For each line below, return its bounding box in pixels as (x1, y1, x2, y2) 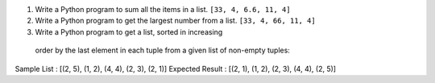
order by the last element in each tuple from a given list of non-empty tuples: (35, 45, 290, 56)
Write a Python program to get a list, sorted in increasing (35, 27, 223, 36)
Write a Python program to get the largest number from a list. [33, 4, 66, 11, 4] (35, 16, 316, 26)
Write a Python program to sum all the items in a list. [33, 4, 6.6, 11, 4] (35, 5, 291, 14)
